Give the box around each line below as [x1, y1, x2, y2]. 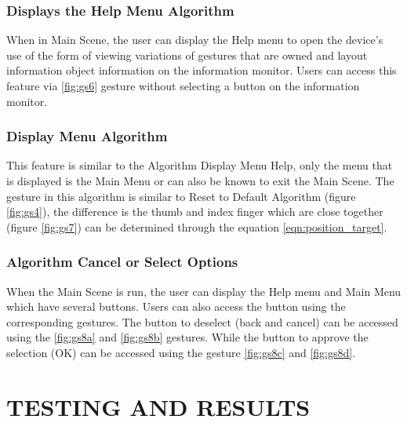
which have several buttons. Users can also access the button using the [6, 298, 346, 315]
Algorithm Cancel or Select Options [6, 252, 238, 272]
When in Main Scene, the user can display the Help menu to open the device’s [6, 31, 383, 48]
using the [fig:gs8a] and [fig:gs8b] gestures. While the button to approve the [6, 329, 369, 345]
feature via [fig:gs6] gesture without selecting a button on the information [6, 78, 360, 93]
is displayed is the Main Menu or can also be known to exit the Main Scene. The [6, 173, 394, 188]
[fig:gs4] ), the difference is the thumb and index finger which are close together [6, 203, 383, 220]
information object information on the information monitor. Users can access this [6, 62, 397, 78]
